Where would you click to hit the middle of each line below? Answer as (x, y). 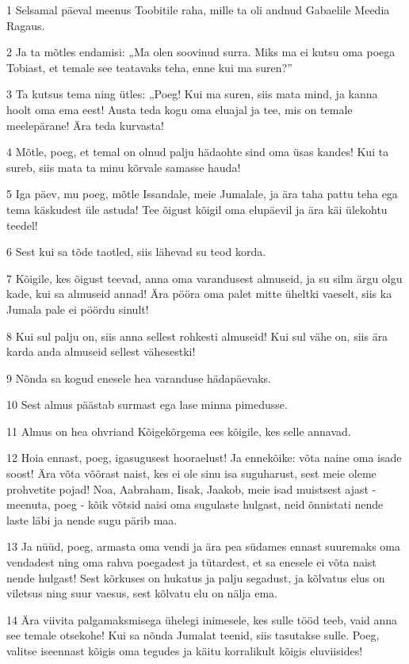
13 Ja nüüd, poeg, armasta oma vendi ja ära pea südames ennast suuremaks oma (203, 546)
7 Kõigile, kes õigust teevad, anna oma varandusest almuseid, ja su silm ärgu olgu (204, 278)
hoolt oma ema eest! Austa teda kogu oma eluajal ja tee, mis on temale (180, 109)
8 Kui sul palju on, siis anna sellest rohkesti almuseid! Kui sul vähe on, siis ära (197, 336)
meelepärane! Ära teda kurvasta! (85, 125)
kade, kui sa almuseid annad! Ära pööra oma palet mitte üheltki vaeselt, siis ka (199, 294)
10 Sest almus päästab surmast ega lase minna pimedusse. (147, 405)
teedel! (22, 225)
